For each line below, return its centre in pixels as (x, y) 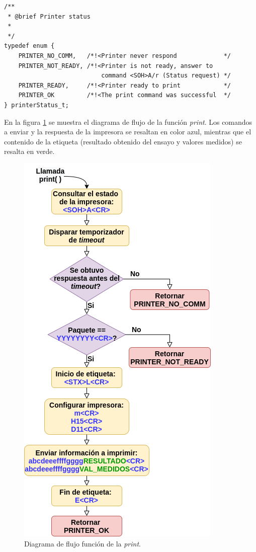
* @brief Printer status (49, 16)
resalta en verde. (29, 151)
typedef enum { (29, 46)
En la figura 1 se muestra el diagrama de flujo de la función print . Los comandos (128, 122)
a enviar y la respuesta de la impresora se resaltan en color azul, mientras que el (128, 132)
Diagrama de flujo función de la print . (82, 543)
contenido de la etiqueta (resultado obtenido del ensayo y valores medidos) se (123, 141)
